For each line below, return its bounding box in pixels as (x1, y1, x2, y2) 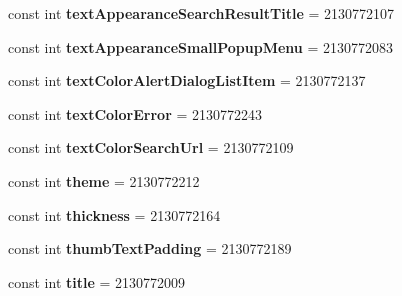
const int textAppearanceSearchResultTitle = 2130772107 (8, 3, 394, 23)
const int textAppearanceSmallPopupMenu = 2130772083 (8, 36, 393, 57)
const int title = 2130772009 (8, 271, 186, 292)
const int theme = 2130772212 (8, 170, 200, 191)
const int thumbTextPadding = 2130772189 (8, 238, 292, 259)
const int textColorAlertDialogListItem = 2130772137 (8, 70, 366, 91)
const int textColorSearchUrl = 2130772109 (8, 137, 294, 158)
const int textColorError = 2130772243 (8, 103, 263, 124)
